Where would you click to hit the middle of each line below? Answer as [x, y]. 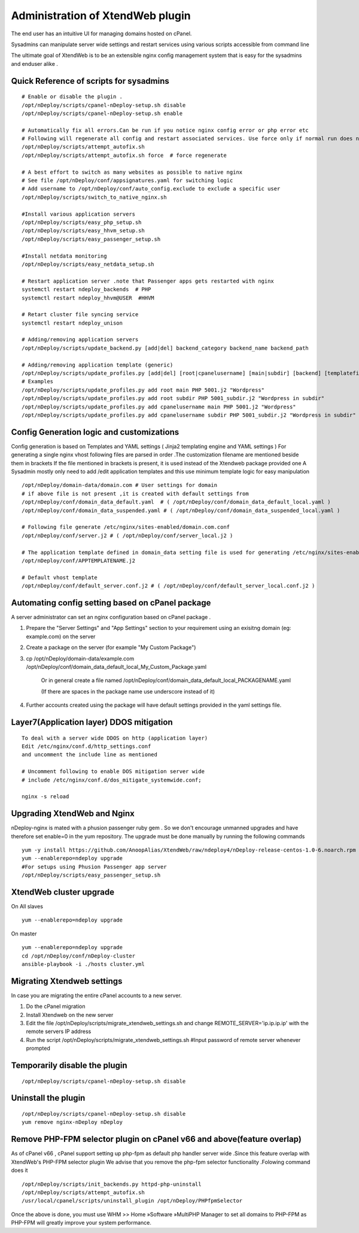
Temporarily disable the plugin [69, 1066]
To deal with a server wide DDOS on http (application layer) [115, 738]
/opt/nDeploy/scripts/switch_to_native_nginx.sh [94, 197]
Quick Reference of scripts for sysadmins [90, 81]
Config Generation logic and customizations [95, 432]
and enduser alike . [34, 63]
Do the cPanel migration [56, 1007]
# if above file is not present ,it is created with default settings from [135, 493]
